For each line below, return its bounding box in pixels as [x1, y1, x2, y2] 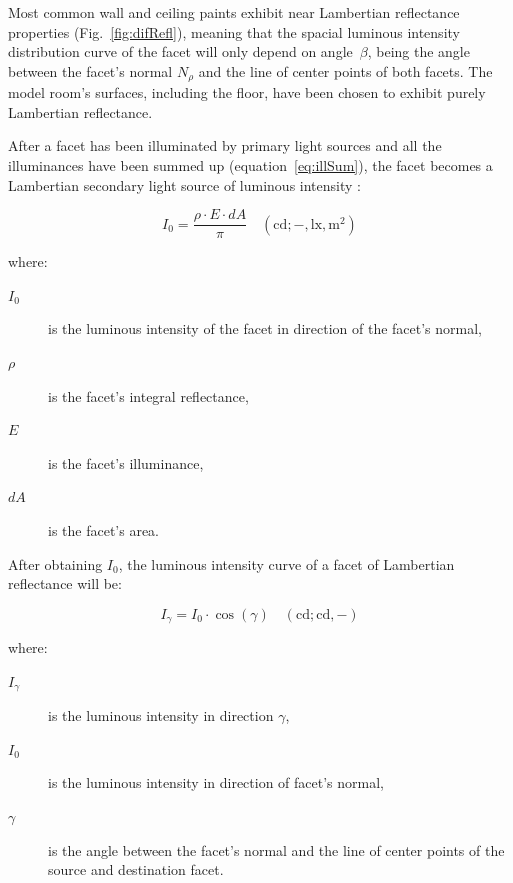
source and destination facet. [48, 859, 224, 880]
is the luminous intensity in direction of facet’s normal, [48, 772, 385, 793]
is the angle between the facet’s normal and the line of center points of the [48, 839, 505, 860]
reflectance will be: [8, 573, 122, 594]
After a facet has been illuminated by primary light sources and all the [8, 135, 442, 156]
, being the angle [367, 41, 470, 62]
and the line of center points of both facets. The [198, 60, 493, 81]
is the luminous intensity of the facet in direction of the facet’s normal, [48, 318, 482, 339]
